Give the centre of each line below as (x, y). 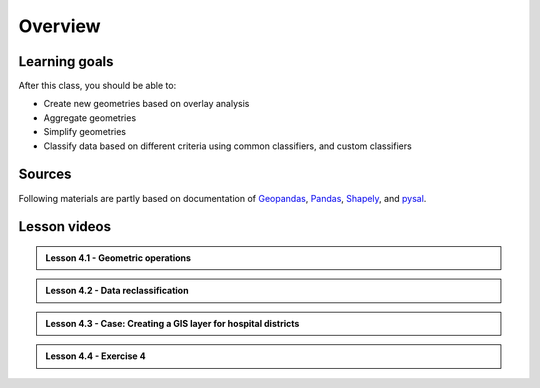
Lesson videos (65, 226)
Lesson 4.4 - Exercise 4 (95, 356)
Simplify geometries (85, 132)
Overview (59, 26)
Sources (45, 174)
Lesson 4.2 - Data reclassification (117, 291)
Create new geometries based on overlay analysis (146, 104)
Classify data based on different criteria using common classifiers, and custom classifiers (227, 146)
